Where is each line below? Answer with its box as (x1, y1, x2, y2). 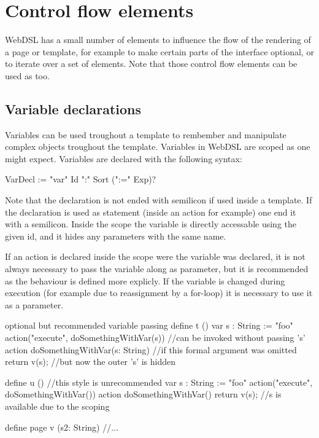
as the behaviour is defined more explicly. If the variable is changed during (5, 274, 285, 287)
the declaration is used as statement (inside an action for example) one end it (5, 205, 296, 218)
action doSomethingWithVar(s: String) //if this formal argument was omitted (5, 343, 297, 356)
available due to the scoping (5, 399, 110, 412)
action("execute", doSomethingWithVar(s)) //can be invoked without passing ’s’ (5, 331, 306, 344)
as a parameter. (5, 298, 64, 311)
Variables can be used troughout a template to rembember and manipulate (5, 128, 286, 141)
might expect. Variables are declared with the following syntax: (5, 152, 242, 165)
